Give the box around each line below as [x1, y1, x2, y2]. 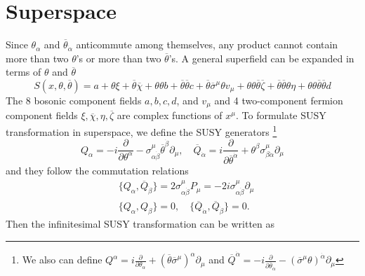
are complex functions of [117, 108, 223, 123]
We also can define [22, 252, 102, 267]
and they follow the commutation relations [6, 163, 189, 178]
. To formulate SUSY [236, 108, 326, 123]
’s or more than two [76, 50, 161, 65]
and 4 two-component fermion [214, 92, 343, 107]
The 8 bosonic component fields [6, 92, 142, 107]
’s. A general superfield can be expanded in [168, 50, 354, 65]
